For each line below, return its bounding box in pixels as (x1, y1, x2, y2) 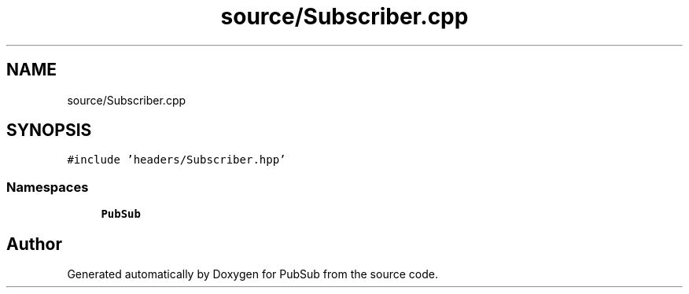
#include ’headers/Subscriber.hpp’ (67, 153, 286, 167)
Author (6, 233, 62, 254)
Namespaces (6, 178, 89, 195)
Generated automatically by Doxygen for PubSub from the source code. (67, 267, 438, 281)
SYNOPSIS (6, 120, 92, 141)
